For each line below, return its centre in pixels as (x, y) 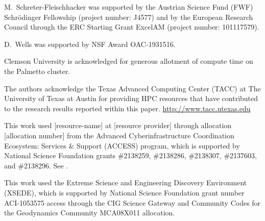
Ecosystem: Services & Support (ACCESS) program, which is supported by (122, 145)
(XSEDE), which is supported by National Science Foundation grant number (124, 192)
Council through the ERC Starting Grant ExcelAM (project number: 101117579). (132, 27)
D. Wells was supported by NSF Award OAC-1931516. (90, 44)
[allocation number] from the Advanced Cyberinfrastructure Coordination (119, 135)
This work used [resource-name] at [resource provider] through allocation (118, 125)
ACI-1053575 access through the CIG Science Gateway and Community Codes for (132, 202)
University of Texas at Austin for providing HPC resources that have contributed (131, 98)
